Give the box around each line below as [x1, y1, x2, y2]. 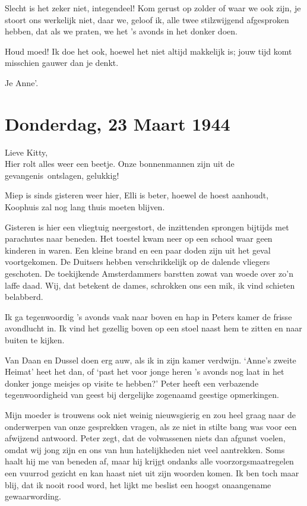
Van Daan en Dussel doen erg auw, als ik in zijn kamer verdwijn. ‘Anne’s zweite [5, 353, 296, 366]
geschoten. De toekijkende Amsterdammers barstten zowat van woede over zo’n [5, 267, 293, 280]
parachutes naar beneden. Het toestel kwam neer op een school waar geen [5, 232, 273, 245]
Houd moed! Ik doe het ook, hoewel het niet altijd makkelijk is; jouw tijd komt [5, 45, 292, 57]
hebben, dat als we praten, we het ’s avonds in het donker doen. [5, 25, 238, 37]
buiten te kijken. [5, 334, 65, 346]
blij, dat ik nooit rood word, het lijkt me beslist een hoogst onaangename [5, 478, 271, 491]
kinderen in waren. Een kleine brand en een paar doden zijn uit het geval [5, 243, 271, 256]
